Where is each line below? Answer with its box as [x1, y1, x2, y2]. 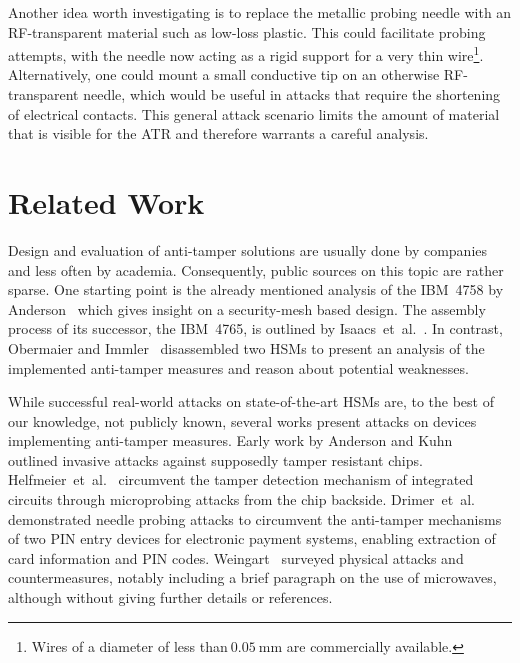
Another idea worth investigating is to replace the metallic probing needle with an [8, 2, 512, 22]
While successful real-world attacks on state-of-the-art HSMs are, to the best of [8, 391, 494, 412]
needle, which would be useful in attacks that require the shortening [83, 84, 501, 105]
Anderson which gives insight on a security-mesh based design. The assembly [8, 298, 486, 319]
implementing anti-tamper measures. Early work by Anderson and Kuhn [8, 430, 453, 451]
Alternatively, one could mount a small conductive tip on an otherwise [8, 64, 440, 85]
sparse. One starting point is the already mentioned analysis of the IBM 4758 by [8, 279, 504, 300]
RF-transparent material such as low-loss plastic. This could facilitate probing [8, 21, 486, 42]
